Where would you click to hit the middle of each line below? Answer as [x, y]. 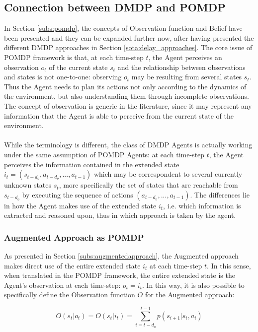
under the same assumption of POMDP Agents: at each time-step [104, 154]
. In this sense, [229, 265]
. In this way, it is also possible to [193, 285]
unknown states [28, 185]
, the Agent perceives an [185, 57]
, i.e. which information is [202, 205]
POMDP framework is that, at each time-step [74, 57]
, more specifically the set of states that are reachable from [148, 185]
